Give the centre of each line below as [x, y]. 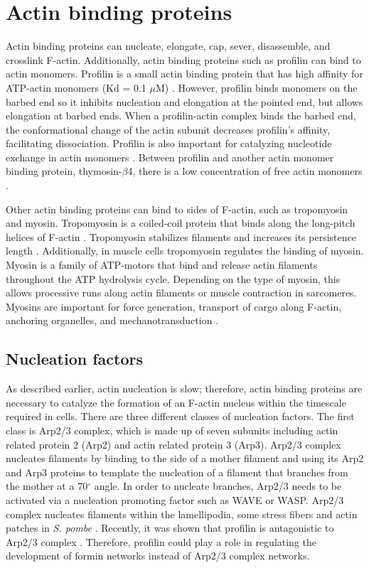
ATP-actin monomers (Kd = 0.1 [76, 87]
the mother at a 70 [47, 486]
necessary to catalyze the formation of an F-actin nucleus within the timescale [176, 402]
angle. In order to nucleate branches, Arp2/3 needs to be [218, 486]
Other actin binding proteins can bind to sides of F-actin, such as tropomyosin [177, 209]
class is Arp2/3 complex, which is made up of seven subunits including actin [172, 430]
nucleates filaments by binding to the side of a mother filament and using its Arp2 [185, 458]
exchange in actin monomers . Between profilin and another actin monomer [170, 157]
